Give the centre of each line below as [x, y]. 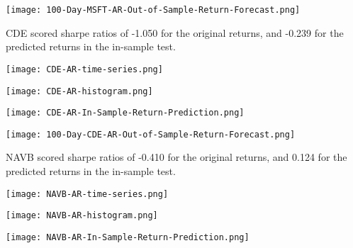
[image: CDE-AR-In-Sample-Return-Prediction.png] [125, 113]
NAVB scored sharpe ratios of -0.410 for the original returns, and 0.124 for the [176, 157]
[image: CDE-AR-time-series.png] [84, 69]
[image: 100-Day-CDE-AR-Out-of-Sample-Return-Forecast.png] [151, 134]
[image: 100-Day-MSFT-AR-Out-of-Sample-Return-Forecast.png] [153, 10]
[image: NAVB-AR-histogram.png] [82, 216]
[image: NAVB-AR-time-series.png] [87, 194]
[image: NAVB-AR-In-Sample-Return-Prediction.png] [128, 237]
